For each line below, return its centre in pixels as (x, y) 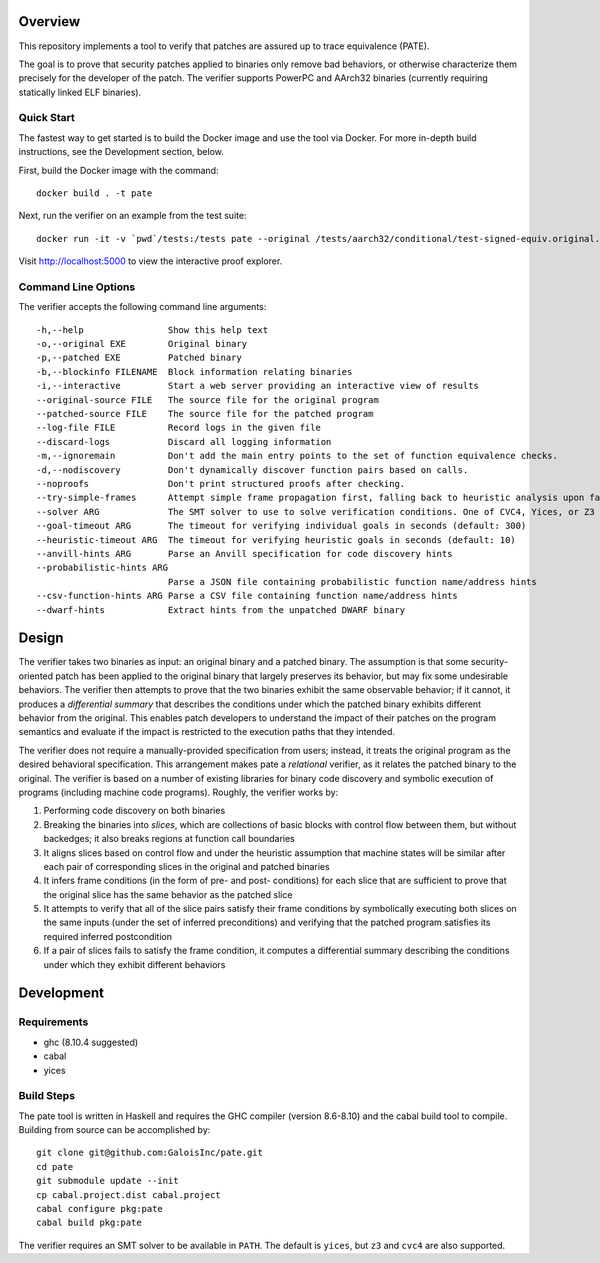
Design (41, 638)
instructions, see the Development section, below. (121, 152)
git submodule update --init (107, 1181)
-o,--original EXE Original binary (142, 344)
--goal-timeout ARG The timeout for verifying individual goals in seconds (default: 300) (281, 526)
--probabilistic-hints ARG (102, 568)
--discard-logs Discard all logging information (184, 441)
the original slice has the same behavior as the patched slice (168, 894)
